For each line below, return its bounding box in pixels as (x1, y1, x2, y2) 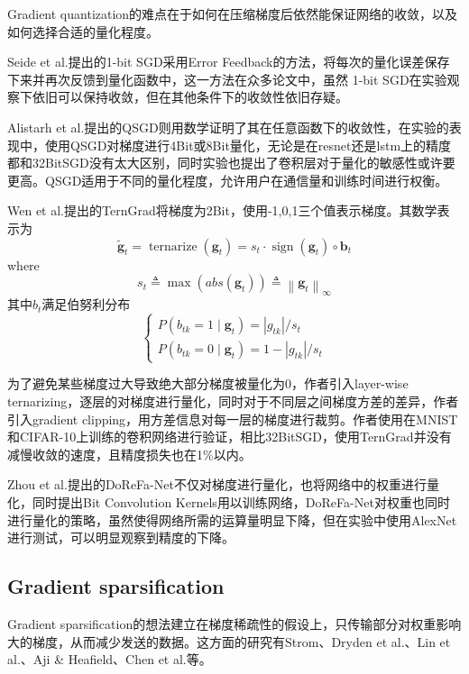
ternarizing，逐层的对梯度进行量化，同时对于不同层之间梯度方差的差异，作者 (7, 392, 459, 411)
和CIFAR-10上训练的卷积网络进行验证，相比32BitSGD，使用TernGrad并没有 (7, 427, 452, 446)
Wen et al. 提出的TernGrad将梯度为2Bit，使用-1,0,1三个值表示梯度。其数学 (7, 201, 437, 220)
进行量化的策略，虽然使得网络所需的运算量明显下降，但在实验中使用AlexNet (7, 510, 457, 529)
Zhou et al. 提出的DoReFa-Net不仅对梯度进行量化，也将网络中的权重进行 (7, 475, 427, 494)
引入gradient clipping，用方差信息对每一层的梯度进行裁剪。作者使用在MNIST (7, 409, 458, 428)
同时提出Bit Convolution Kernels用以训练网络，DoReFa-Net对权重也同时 (32, 493, 450, 512)
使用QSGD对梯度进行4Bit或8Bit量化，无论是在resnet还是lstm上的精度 (44, 135, 452, 154)
